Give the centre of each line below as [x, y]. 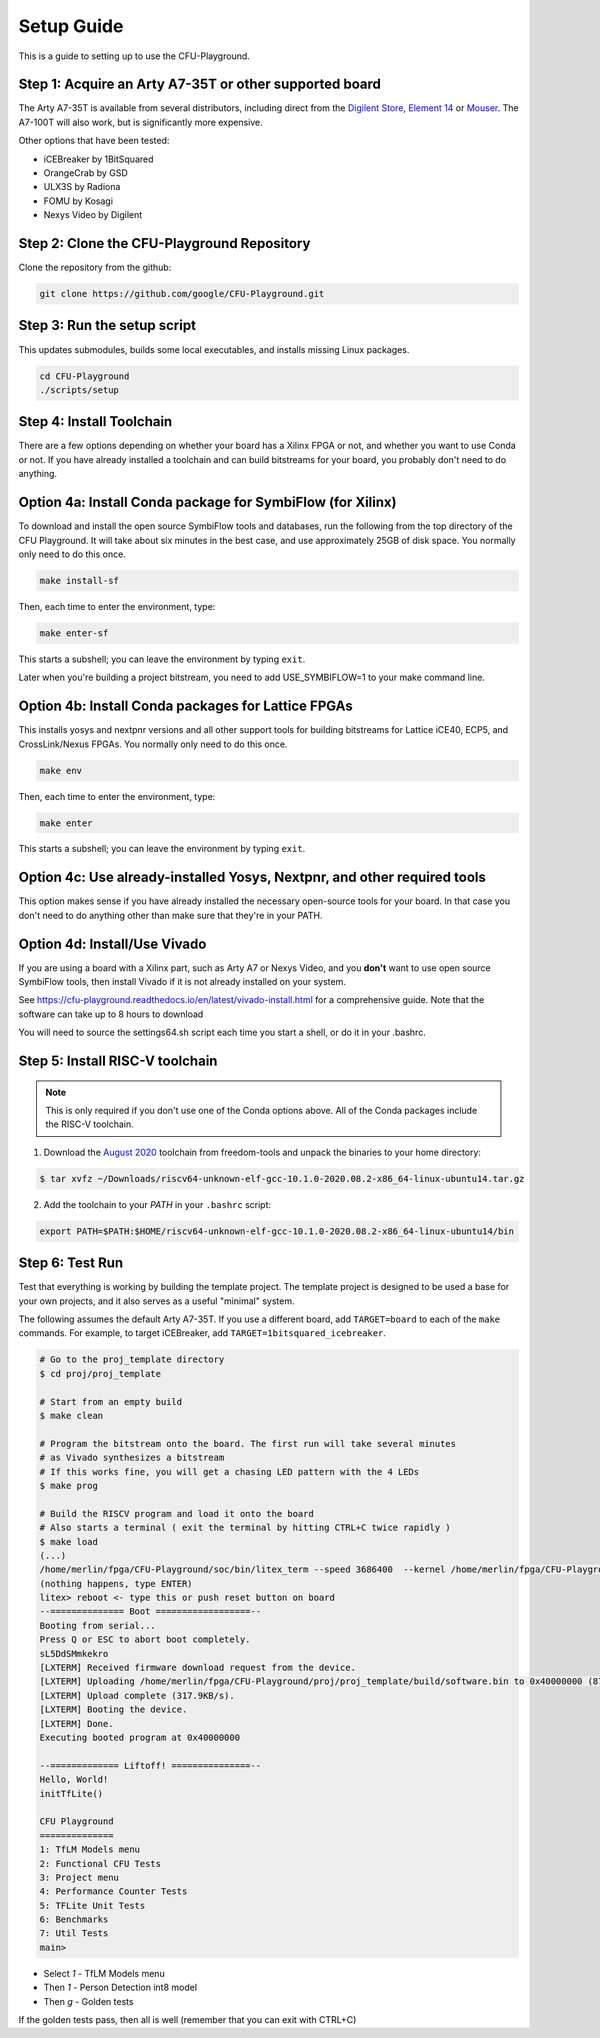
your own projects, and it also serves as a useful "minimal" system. [156, 1301]
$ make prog [69, 1485]
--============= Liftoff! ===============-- [150, 1765]
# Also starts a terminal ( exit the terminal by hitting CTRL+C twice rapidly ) [245, 1528]
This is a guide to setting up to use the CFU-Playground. [134, 56]
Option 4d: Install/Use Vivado [112, 943]
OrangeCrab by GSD [86, 173]
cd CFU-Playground [84, 376]
